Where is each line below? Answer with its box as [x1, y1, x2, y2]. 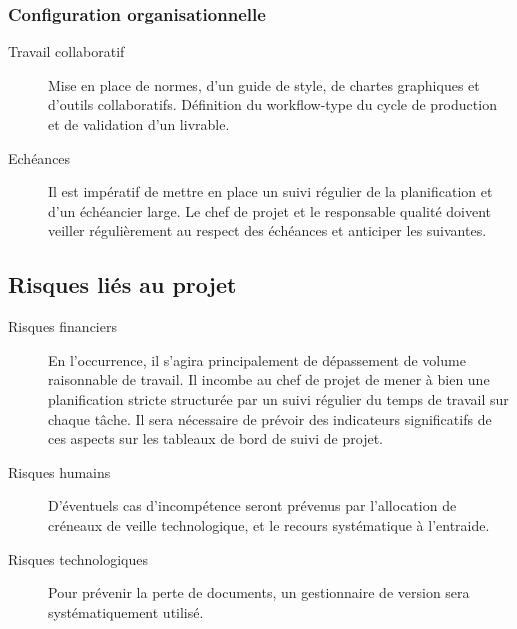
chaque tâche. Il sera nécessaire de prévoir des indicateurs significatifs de [48, 408, 492, 429]
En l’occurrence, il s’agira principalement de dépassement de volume [48, 349, 466, 370]
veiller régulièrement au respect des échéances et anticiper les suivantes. [48, 220, 487, 241]
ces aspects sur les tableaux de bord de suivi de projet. [48, 428, 384, 449]
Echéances [8, 147, 71, 168]
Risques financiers [8, 316, 117, 337]
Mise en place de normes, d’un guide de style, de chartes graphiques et [48, 74, 480, 95]
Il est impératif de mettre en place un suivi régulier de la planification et [48, 181, 493, 202]
